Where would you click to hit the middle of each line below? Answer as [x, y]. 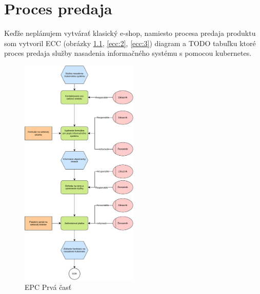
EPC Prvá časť [48, 287]
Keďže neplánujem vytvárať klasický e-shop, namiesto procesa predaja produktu [130, 33]
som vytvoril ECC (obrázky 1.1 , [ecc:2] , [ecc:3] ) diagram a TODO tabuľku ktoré [130, 43]
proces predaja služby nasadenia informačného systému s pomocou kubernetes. [128, 53]
